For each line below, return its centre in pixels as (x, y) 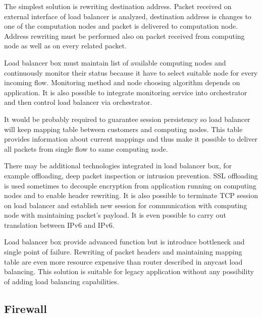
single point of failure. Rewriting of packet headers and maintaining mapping (123, 252)
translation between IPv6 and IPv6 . (59, 225)
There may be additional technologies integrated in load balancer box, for (118, 166)
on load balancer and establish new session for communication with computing (126, 205)
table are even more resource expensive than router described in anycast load (123, 261)
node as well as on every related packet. (65, 46)
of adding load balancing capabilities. (62, 281)
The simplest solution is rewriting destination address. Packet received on (118, 6)
